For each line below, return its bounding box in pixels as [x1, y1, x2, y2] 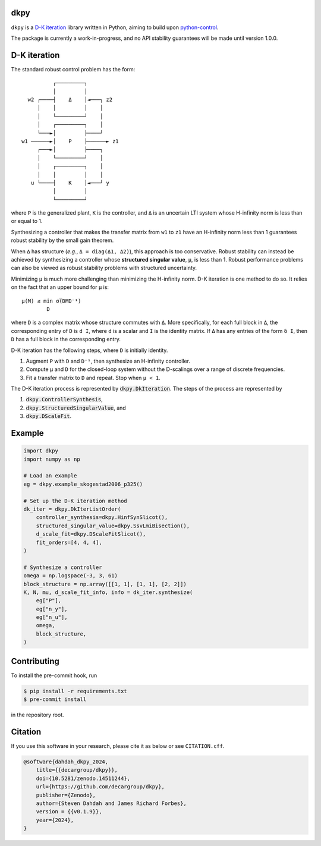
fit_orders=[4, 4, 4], [36, 539, 102, 546]
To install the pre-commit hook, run [11, 672, 97, 679]
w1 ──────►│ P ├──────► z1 [21, 137, 119, 144]
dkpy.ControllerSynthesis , [26, 396, 103, 403]
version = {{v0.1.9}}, [36, 809, 102, 815]
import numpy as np [23, 455, 80, 463]
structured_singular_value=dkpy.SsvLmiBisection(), [36, 522, 190, 529]
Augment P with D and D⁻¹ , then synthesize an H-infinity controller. [26, 357, 190, 364]
